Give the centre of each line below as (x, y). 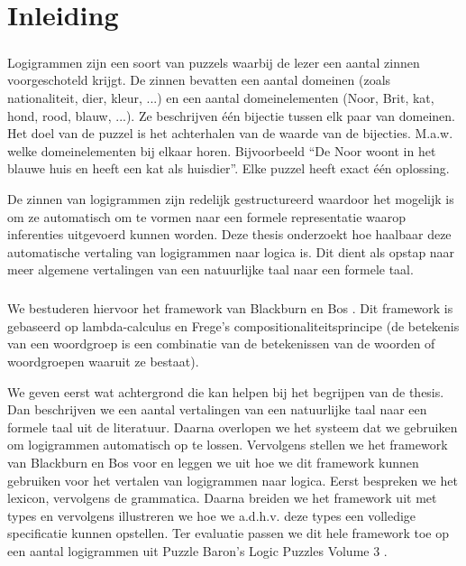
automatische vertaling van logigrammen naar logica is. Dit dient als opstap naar (231, 251)
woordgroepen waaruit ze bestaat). (103, 362)
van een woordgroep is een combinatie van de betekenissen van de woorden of (221, 343)
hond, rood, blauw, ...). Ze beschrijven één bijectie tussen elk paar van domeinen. (231, 115)
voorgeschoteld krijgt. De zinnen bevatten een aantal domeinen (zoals (199, 80)
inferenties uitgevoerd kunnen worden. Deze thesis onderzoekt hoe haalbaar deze (229, 234)
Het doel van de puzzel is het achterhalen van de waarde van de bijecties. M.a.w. (230, 133)
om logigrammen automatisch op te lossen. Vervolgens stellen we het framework (228, 445)
